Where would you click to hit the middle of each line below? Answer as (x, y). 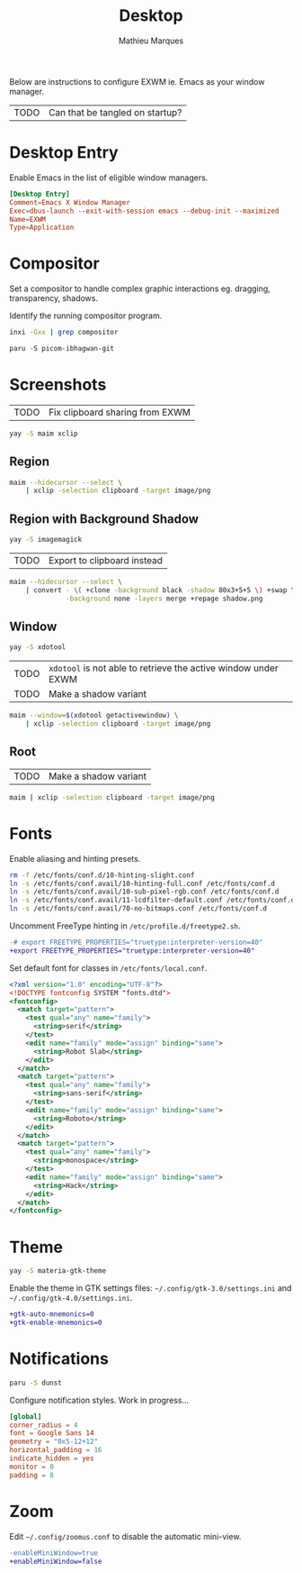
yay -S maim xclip (44, 434)
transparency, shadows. (54, 298)
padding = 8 (31, 1475)
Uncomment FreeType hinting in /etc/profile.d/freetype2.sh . (125, 926)
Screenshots (58, 385)
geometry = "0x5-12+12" (54, 1442)
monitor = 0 (31, 1467)
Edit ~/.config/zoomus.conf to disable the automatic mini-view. (125, 1536)
